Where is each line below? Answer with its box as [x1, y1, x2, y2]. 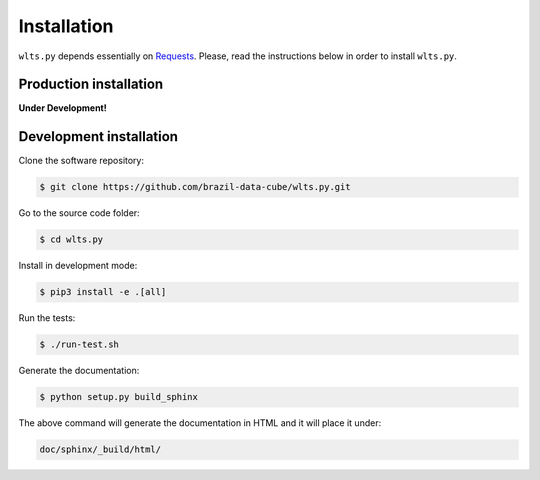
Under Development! [18, 102, 107, 114]
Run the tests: [18, 312, 76, 324]
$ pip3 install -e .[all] [39, 286, 167, 298]
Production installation [18, 76, 164, 93]
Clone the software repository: [18, 155, 145, 167]
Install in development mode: [18, 260, 138, 272]
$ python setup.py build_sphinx [39, 391, 199, 403]
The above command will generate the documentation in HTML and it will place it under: [18, 417, 382, 429]
